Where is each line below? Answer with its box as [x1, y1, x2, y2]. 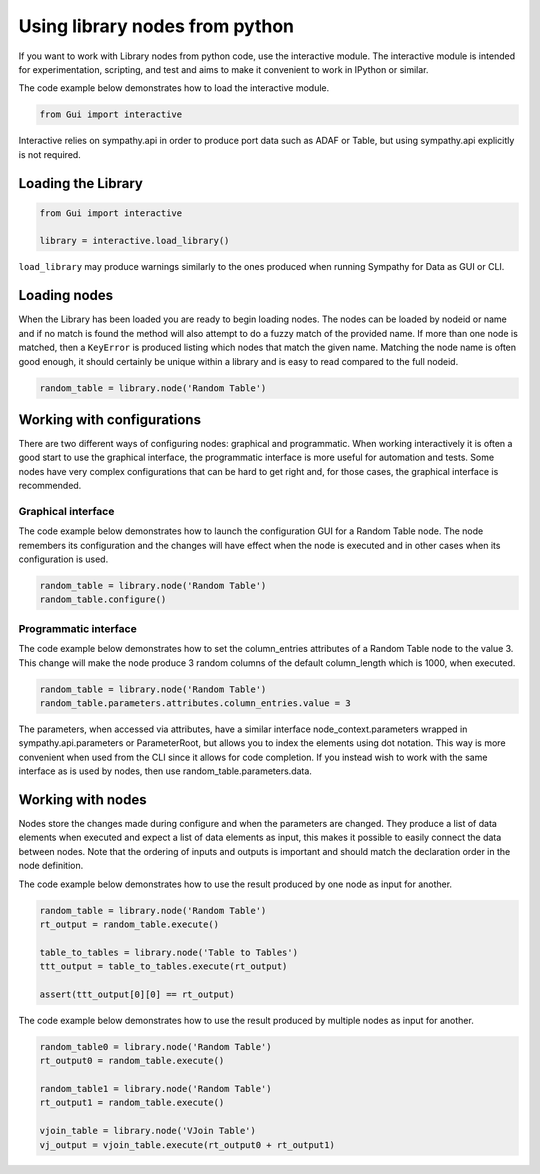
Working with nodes [18, 791, 147, 808]
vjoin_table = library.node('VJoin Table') [39, 1125, 257, 1137]
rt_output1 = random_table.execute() [39, 1097, 225, 1109]
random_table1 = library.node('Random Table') [39, 1083, 272, 1095]
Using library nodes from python [18, 15, 295, 37]
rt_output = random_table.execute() [39, 918, 220, 930]
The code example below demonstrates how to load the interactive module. [18, 82, 330, 94]
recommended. [18, 480, 82, 492]
